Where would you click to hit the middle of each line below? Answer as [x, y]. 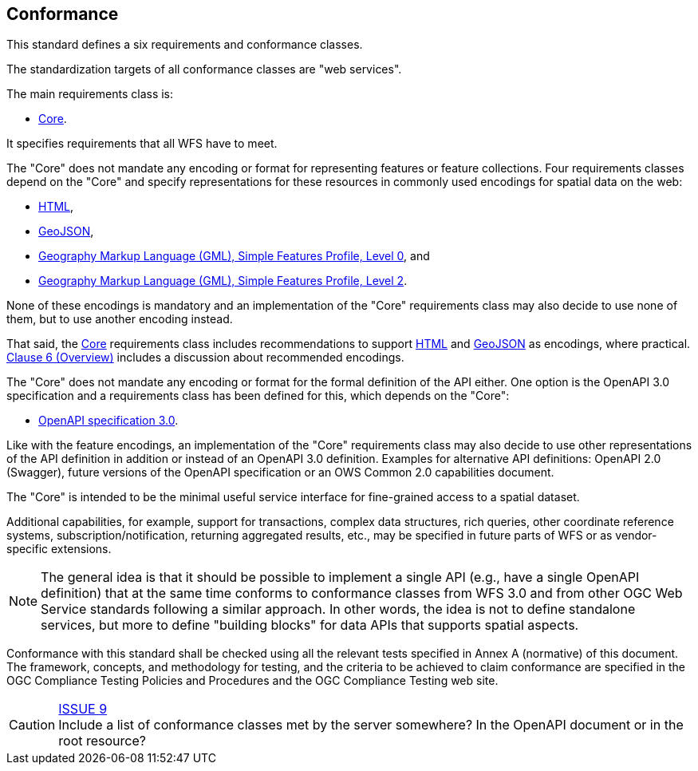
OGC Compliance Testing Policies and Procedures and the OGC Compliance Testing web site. [252, 681]
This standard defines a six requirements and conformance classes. [185, 45]
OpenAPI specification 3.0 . [108, 421]
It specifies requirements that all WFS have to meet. [142, 144]
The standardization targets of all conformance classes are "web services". [204, 69]
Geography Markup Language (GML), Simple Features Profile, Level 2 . [223, 281]
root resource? [102, 741]
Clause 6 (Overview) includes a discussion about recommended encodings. [205, 358]
